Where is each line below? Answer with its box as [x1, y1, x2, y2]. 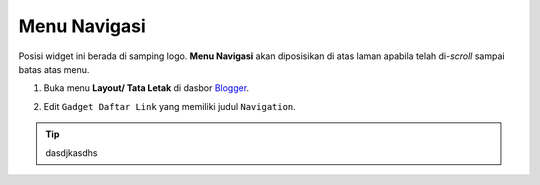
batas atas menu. [18, 63, 90, 75]
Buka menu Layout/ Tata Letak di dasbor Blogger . [43, 82, 250, 94]
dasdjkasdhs [45, 146, 98, 159]
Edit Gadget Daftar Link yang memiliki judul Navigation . [43, 100, 297, 112]
